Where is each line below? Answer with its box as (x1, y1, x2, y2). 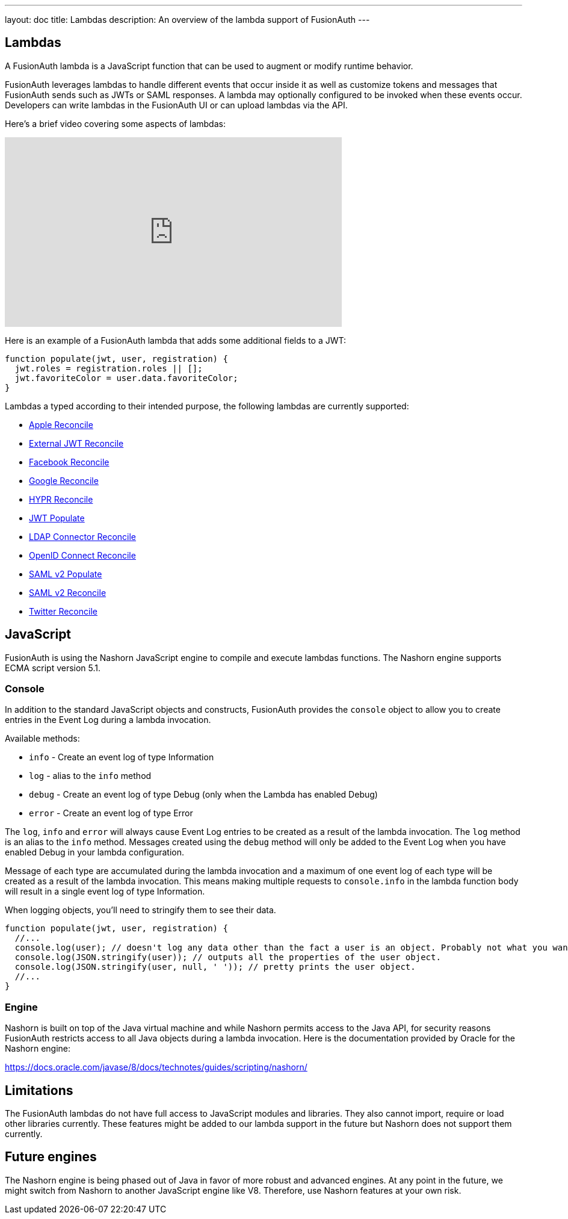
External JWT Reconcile (29, 438, 124, 448)
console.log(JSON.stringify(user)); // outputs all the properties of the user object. (14, 952, 441, 963)
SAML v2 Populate (29, 568, 102, 579)
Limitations (5, 1082, 73, 1098)
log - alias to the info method (29, 771, 152, 781)
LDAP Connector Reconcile (29, 531, 137, 542)
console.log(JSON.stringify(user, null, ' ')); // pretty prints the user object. (14, 962, 416, 972)
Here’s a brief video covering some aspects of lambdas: (5, 118, 226, 129)
